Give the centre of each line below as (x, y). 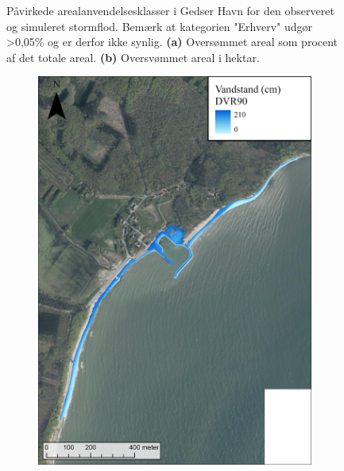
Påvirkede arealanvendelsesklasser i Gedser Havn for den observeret (170, 10)
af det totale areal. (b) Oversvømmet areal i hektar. (133, 57)
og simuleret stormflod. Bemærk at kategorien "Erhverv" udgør (160, 26)
